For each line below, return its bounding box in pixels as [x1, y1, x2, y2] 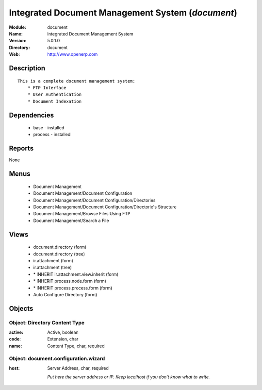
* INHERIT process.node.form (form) [33, 278, 107, 284]
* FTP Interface [27, 85, 66, 90]
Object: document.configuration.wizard [9, 355, 105, 362]
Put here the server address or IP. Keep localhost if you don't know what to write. [47, 374, 210, 380]
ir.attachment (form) [33, 257, 74, 263]
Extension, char [47, 336, 79, 342]
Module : [9, 24, 26, 30]
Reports [9, 144, 34, 153]
